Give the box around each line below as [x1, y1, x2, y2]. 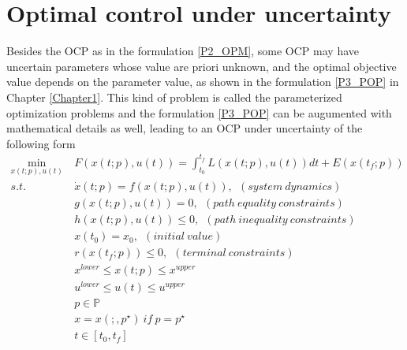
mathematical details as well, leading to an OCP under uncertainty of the [6, 120, 363, 136]
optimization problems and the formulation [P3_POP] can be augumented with [6, 104, 392, 121]
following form [6, 135, 76, 151]
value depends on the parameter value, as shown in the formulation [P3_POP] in [6, 73, 399, 90]
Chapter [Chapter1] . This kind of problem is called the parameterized [6, 88, 342, 105]
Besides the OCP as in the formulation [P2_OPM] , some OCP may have [6, 43, 359, 59]
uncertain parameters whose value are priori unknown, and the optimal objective [6, 58, 397, 74]
